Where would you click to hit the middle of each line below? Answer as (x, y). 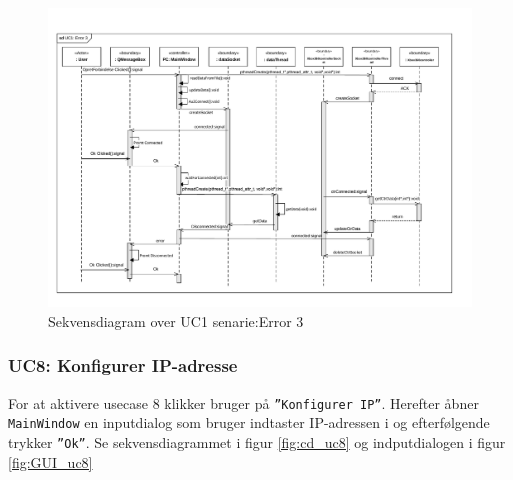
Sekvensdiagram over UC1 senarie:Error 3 (176, 320)
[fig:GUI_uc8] (50, 461)
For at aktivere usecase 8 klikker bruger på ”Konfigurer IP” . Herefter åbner (243, 402)
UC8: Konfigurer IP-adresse (123, 365)
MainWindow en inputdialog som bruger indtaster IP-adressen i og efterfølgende (249, 422)
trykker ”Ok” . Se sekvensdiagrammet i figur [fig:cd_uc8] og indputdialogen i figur (257, 442)
